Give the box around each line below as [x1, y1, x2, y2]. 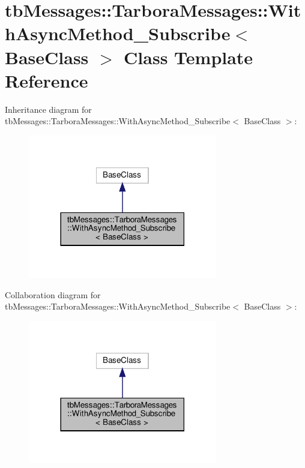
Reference [5, 68, 88, 92]
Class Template [124, 44, 253, 69]
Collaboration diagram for [5, 288, 101, 301]
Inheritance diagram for [5, 103, 92, 115]
